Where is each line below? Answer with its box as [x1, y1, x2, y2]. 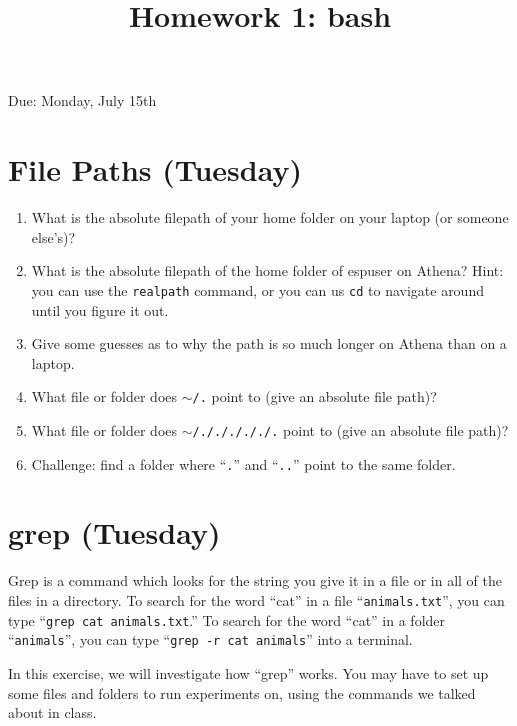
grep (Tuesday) [8, 512, 221, 553]
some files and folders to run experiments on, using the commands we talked [8, 682, 476, 703]
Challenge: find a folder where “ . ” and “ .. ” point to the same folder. [31, 453, 456, 474]
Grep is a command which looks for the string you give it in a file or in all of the [8, 570, 502, 591]
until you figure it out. [31, 299, 169, 320]
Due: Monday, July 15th [8, 90, 157, 111]
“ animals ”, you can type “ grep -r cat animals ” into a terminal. [8, 629, 413, 650]
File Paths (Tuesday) [8, 149, 302, 190]
